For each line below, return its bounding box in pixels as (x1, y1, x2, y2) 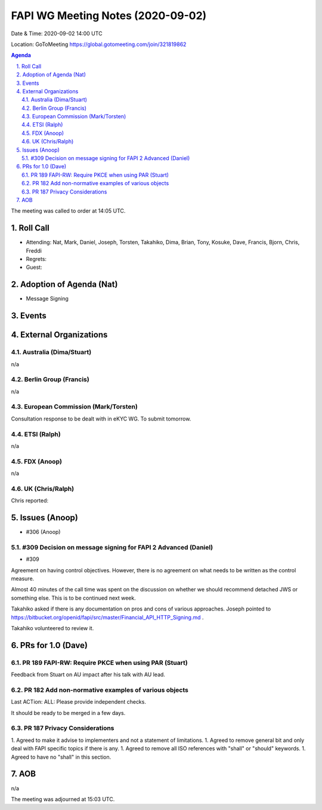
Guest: (26, 263, 42, 271)
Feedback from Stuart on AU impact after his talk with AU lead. (11, 671, 165, 678)
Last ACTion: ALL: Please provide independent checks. (11, 698, 146, 705)
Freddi (26, 247, 42, 254)
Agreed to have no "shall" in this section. (11, 753, 112, 760)
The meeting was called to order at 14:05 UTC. (11, 207, 126, 214)
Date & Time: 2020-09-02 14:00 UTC (11, 30, 103, 37)
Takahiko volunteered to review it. (11, 625, 94, 631)
